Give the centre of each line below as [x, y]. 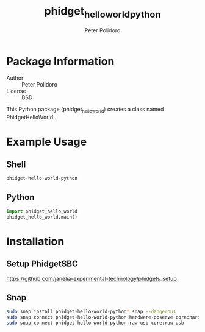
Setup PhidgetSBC [42, 264]
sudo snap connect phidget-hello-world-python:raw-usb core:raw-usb [95, 323]
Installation [35, 241]
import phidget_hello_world [42, 211]
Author [15, 78]
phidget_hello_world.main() [42, 217]
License [16, 91]
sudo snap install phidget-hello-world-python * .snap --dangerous [91, 312]
